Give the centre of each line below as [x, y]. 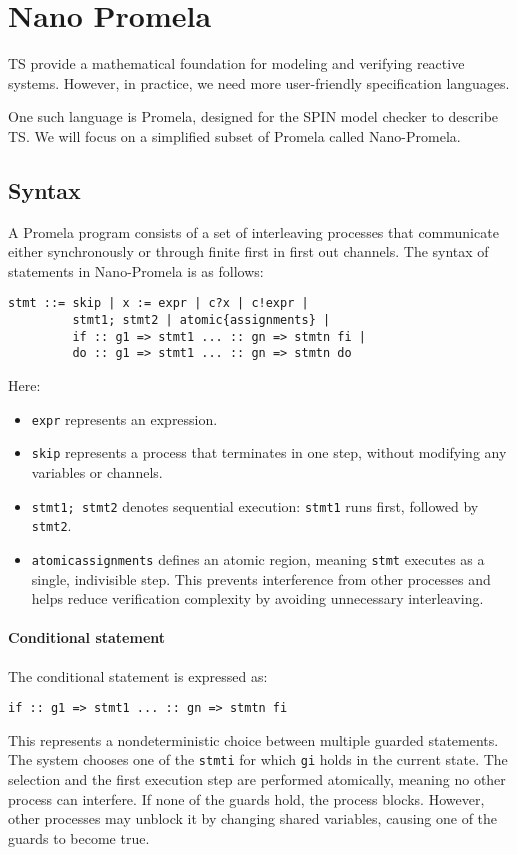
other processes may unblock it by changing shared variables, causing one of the [253, 818]
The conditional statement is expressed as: [138, 675]
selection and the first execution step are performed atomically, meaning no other [257, 779]
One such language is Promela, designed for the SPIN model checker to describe [253, 116]
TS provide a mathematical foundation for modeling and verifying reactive [236, 63]
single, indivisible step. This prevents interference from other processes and [261, 578]
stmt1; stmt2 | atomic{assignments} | [201, 320]
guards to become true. [79, 837]
